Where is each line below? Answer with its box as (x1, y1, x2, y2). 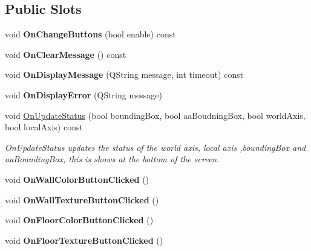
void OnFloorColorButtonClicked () (5, 214, 154, 226)
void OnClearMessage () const (5, 48, 126, 60)
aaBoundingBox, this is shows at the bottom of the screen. (5, 153, 220, 165)
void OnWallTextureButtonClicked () (5, 193, 159, 206)
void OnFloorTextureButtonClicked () (5, 234, 163, 246)
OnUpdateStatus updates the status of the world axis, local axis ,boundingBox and (5, 141, 306, 153)
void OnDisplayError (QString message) (5, 88, 163, 101)
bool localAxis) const (5, 121, 83, 133)
